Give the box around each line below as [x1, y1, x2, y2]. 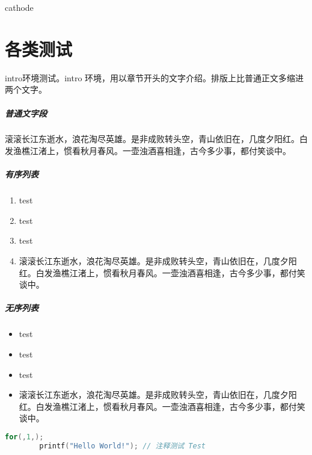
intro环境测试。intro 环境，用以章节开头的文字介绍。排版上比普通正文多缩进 [5, 71, 304, 84]
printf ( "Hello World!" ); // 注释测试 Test [39, 441, 206, 450]
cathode [5, 1, 34, 13]
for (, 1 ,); [5, 432, 44, 441]
